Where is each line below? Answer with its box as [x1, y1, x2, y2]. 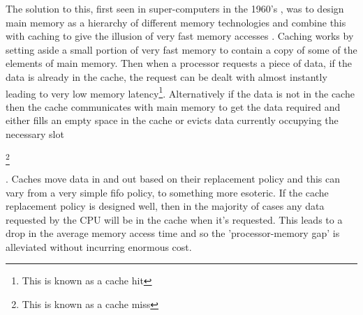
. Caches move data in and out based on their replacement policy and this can [6, 171, 341, 185]
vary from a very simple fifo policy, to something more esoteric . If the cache [6, 185, 329, 199]
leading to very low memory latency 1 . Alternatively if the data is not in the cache [6, 84, 355, 100]
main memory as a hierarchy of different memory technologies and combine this [6, 15, 346, 29]
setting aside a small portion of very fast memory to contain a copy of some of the [6, 42, 357, 56]
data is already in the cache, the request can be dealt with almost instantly [6, 69, 327, 84]
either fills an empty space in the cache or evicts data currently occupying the [6, 113, 339, 128]
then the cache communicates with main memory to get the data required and [6, 99, 341, 114]
